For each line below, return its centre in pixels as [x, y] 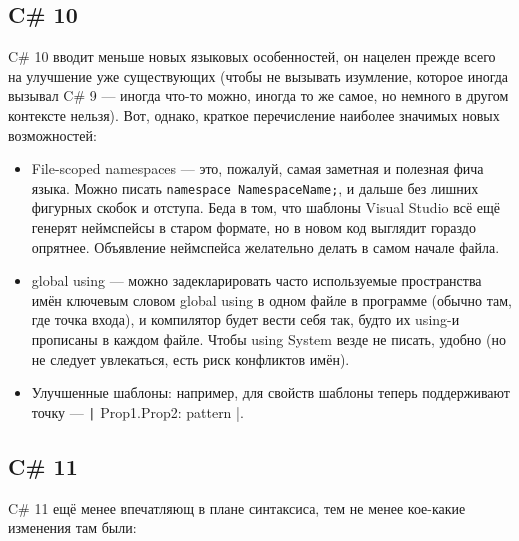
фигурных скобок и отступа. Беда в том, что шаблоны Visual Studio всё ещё [266, 207]
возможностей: [52, 134]
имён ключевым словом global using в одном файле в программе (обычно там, [271, 299]
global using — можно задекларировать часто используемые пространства [256, 280]
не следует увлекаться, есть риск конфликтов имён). [190, 358]
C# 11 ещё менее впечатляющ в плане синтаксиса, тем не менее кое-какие [237, 507]
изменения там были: [72, 527]
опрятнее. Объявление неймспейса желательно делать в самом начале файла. [265, 246]
